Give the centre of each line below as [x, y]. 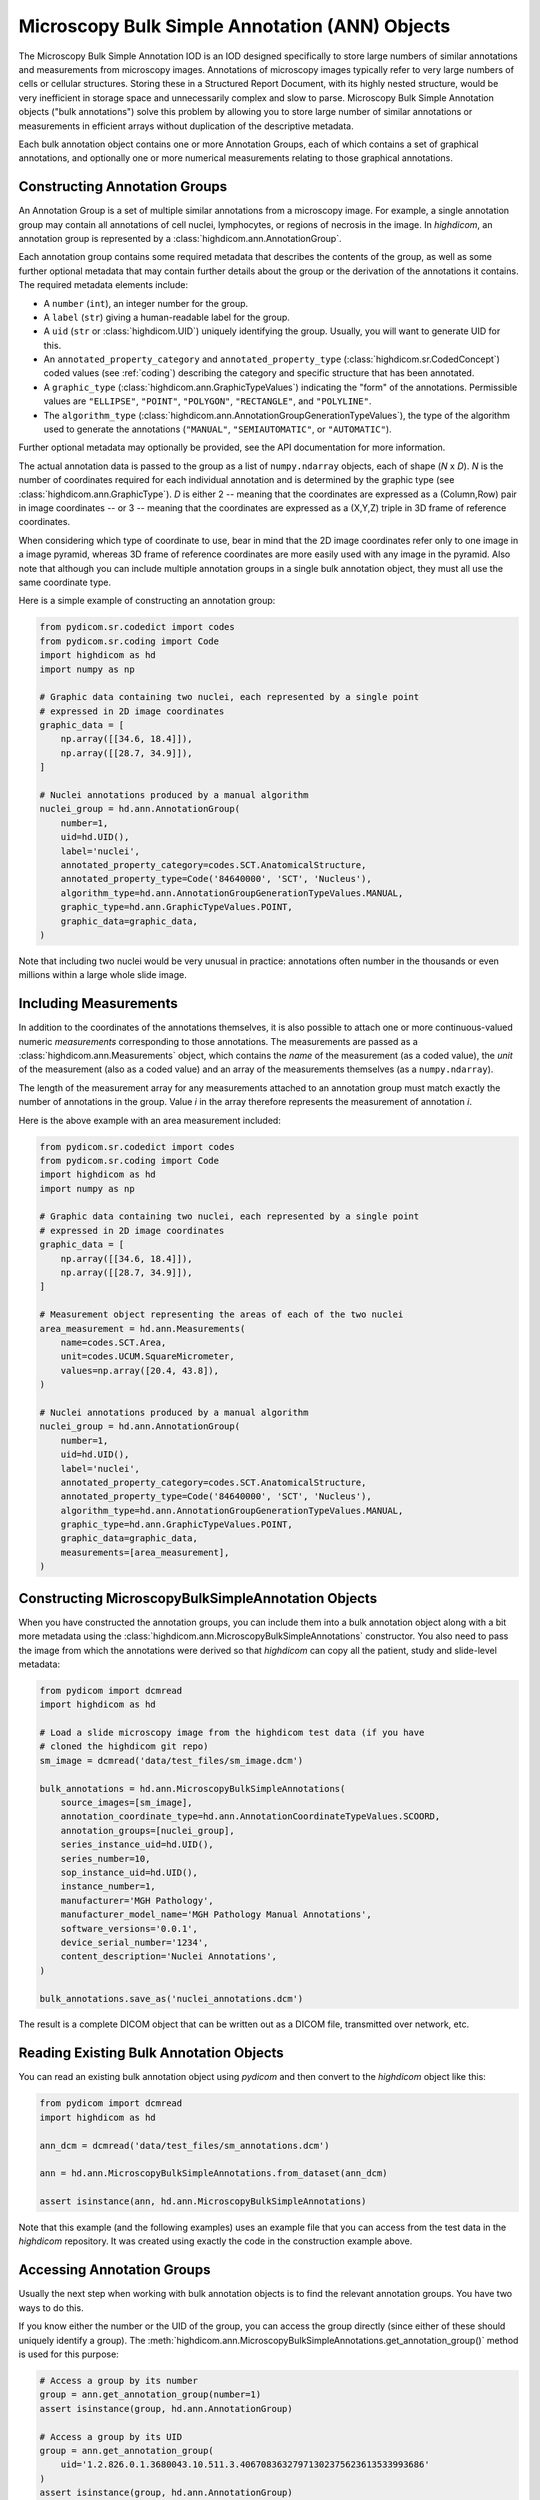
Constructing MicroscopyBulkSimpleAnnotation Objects [198, 1598]
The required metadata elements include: [103, 285]
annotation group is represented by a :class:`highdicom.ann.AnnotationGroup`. [180, 238]
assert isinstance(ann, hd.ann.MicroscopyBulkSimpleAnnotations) [203, 2201]
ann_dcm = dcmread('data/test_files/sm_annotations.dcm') [184, 2145]
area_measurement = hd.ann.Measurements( [142, 1328]
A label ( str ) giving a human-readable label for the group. [166, 317]
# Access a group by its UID [111, 2436]
